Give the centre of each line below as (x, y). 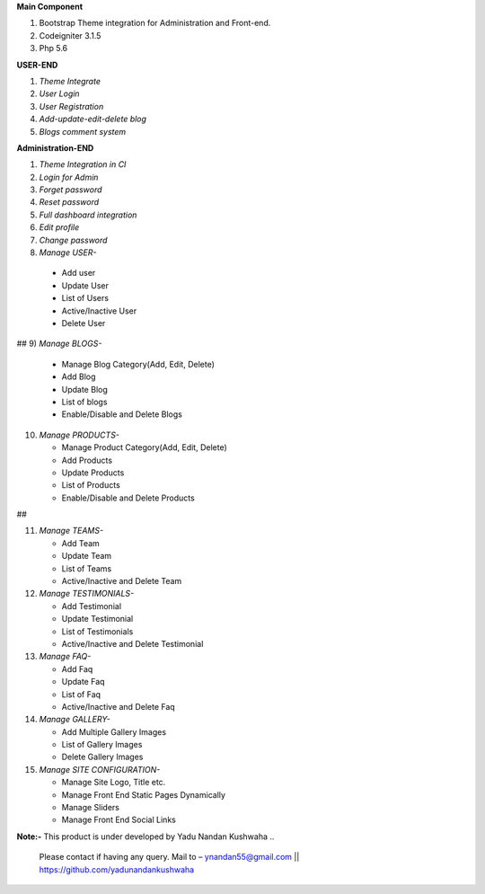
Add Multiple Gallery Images (114, 731)
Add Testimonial (91, 606)
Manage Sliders (91, 808)
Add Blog (79, 376)
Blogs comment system (83, 131)
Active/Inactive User (99, 311)
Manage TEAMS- (71, 531)
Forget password (71, 190)
